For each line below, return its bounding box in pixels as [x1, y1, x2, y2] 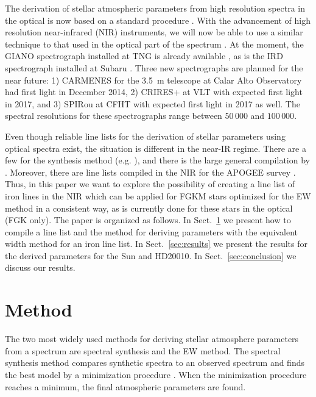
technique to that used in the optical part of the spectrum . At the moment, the [5, 37, 304, 50]
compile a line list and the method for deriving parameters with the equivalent [5, 225, 298, 238]
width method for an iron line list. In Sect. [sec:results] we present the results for [5, 237, 308, 250]
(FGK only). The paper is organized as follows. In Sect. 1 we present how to [5, 213, 291, 226]
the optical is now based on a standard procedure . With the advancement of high [5, 13, 311, 26]
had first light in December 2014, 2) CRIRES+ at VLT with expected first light [5, 85, 303, 98]
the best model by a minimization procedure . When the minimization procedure [5, 368, 307, 381]
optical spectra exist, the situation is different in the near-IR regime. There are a [5, 141, 306, 154]
